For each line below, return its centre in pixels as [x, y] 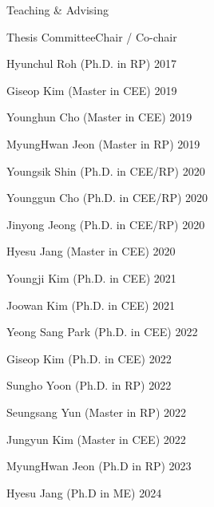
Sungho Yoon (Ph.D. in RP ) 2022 [89, 385]
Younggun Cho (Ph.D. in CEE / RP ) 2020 [107, 198]
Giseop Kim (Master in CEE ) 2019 [92, 90]
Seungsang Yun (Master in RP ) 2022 [97, 412]
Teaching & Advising [58, 10]
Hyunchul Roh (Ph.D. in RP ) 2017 [91, 63]
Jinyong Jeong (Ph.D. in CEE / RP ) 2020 [106, 224]
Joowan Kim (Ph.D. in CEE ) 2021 [91, 305]
